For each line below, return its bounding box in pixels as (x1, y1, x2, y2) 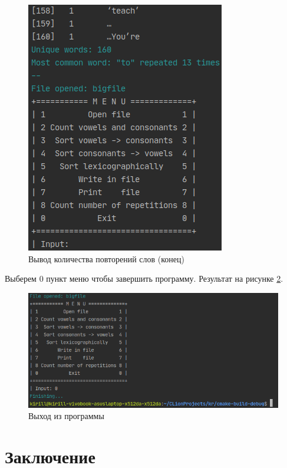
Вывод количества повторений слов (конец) (28, 252, 184, 265)
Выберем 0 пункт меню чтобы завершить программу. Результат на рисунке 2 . (5, 272, 283, 285)
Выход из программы (28, 410, 104, 422)
